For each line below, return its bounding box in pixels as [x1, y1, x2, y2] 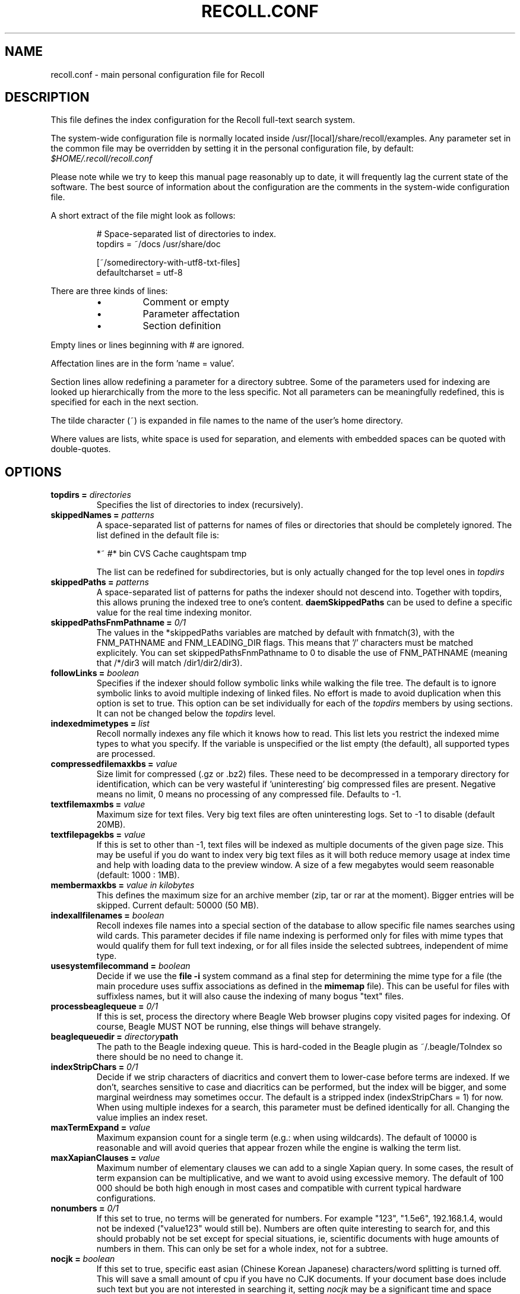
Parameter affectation [142, 308, 240, 320]
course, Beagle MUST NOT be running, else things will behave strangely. [96, 1021, 381, 1032]
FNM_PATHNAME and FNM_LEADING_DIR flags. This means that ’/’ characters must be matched [96, 637, 473, 648]
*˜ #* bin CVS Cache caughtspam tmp [96, 548, 247, 559]
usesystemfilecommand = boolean [50, 961, 191, 971]
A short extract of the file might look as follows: [50, 210, 236, 221]
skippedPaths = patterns [50, 577, 149, 588]
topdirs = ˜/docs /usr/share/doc [96, 239, 221, 250]
